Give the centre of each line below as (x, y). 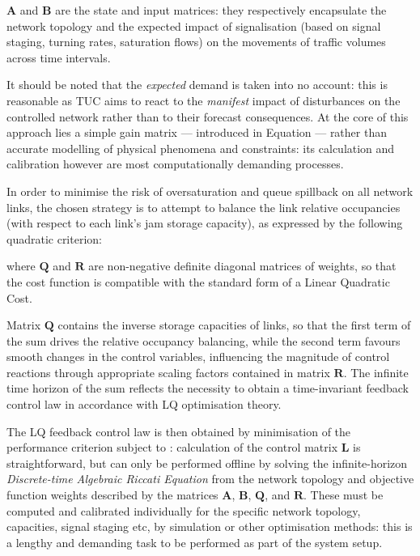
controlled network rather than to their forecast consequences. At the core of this (208, 116)
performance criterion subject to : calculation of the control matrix (172, 447)
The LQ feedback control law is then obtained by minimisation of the (179, 431)
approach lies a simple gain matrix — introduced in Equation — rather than (197, 132)
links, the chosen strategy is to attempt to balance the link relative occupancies (204, 207)
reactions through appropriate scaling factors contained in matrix (168, 372)
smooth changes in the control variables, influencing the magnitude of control (198, 357)
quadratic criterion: (54, 238)
